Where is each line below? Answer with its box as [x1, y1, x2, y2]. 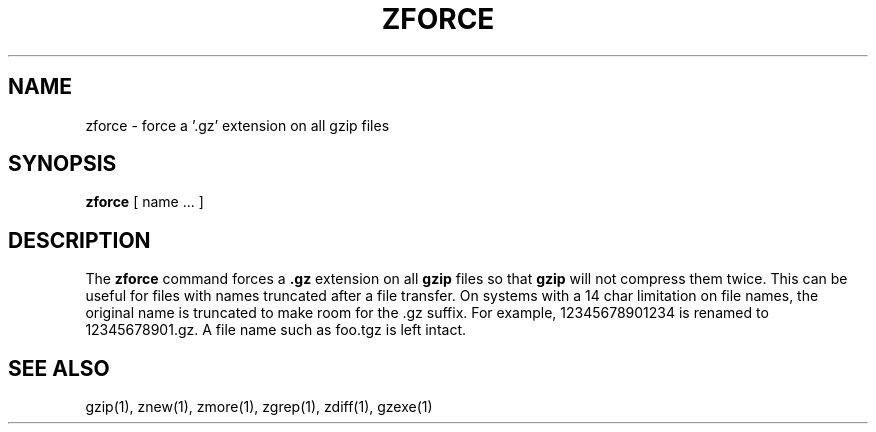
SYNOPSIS [8, 151, 117, 177]
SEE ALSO [8, 355, 110, 381]
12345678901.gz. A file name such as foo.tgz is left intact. [85, 321, 467, 339]
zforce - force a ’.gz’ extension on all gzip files [85, 116, 390, 134]
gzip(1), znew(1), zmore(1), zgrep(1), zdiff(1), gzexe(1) [85, 398, 433, 416]
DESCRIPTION [8, 227, 151, 253]
